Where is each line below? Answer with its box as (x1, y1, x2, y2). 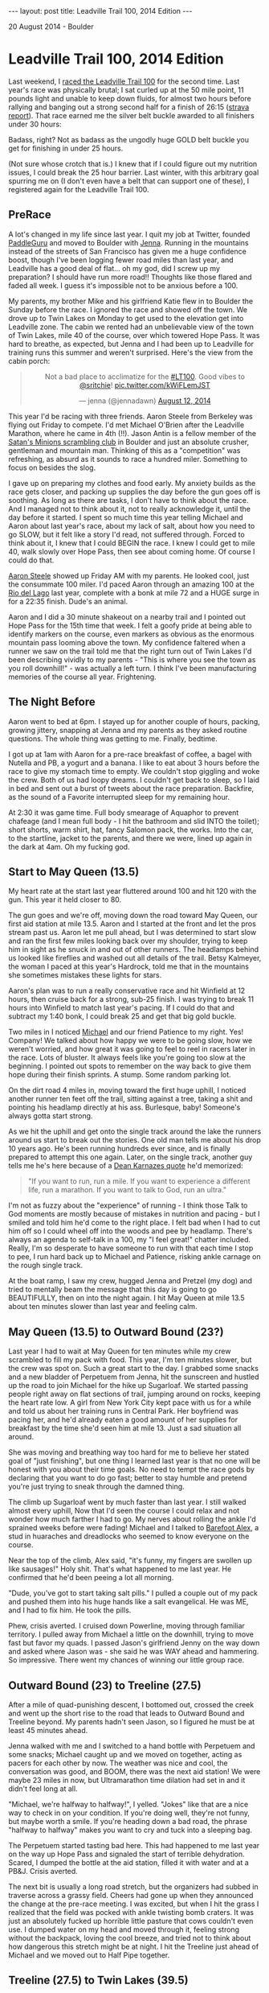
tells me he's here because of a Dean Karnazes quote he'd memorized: (8, 1161, 243, 1171)
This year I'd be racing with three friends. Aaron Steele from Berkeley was (8, 411, 253, 421)
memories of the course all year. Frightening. (8, 672, 157, 681)
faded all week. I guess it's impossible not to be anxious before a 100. (8, 280, 238, 290)
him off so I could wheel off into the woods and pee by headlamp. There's (8, 1226, 253, 1236)
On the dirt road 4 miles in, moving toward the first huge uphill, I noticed (8, 1085, 247, 1095)
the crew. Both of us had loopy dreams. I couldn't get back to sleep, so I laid (8, 775, 259, 784)
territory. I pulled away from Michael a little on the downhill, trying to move (8, 1629, 255, 1639)
